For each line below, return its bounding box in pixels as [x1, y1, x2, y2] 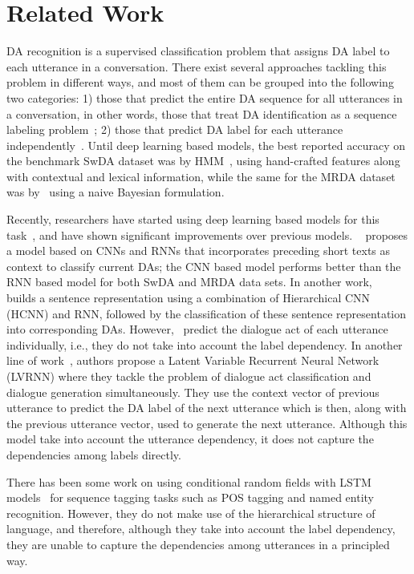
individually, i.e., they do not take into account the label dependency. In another [6, 336, 403, 353]
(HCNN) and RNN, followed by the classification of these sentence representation [6, 305, 407, 321]
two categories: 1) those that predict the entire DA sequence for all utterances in [6, 89, 403, 106]
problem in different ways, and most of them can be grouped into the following [6, 74, 394, 91]
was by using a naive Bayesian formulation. [6, 184, 225, 200]
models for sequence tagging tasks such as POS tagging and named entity [6, 489, 375, 506]
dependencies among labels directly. [6, 446, 181, 463]
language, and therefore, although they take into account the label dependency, [6, 520, 396, 537]
